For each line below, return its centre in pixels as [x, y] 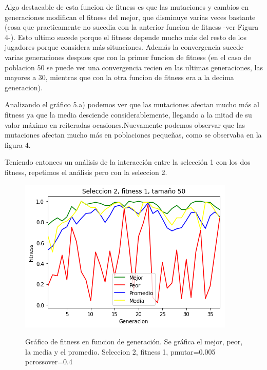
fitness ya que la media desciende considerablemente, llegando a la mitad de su [128, 114]
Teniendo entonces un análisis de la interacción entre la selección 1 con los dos [128, 162]
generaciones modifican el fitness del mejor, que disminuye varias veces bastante [130, 17]
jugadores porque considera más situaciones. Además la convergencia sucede [124, 47]
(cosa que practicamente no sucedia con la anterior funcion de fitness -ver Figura [132, 27]
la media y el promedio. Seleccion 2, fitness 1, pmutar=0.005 [120, 351]
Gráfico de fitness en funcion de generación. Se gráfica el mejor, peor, [134, 342]
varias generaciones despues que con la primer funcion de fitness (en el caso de [128, 57]
